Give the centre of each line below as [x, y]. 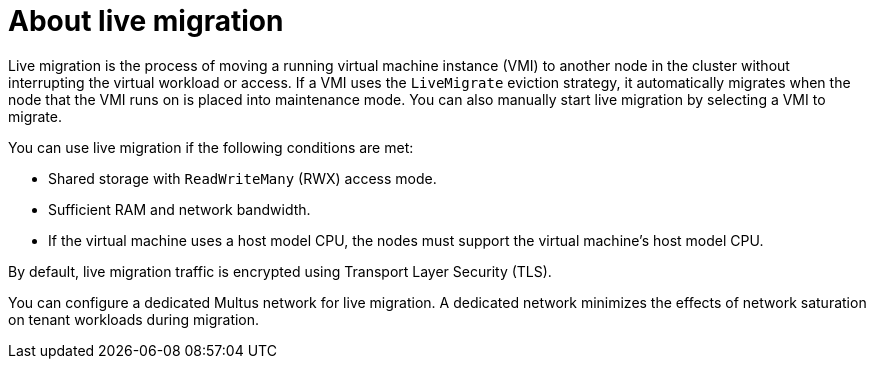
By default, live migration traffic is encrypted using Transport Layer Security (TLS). [280, 271]
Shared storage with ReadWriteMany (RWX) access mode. [242, 178]
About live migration [146, 21]
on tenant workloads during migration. [134, 319]
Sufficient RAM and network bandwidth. [179, 209]
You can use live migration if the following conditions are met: [211, 147]
